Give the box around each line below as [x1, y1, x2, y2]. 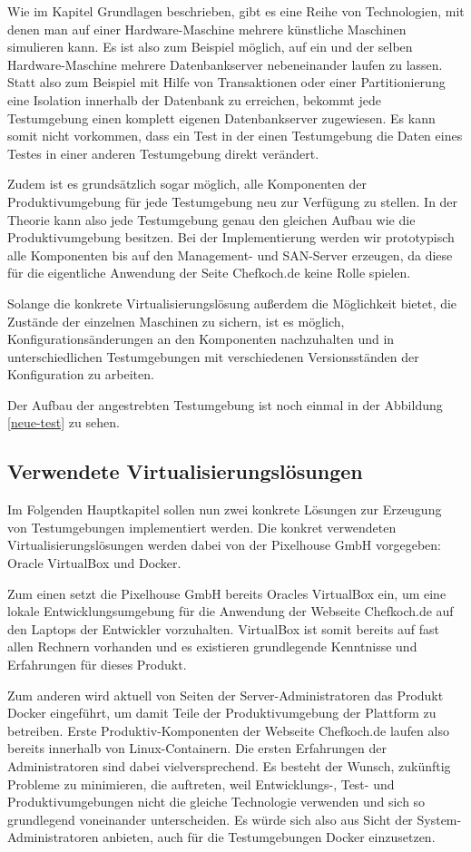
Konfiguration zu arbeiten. [7, 365, 154, 384]
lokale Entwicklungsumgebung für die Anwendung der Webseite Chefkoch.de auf [7, 602, 454, 621]
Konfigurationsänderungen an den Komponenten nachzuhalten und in [7, 329, 395, 348]
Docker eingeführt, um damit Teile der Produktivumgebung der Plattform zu [7, 703, 437, 722]
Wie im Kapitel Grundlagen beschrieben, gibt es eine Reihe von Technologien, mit [7, 2, 465, 20]
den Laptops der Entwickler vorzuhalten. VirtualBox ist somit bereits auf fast [7, 619, 440, 638]
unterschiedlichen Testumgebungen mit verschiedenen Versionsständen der [7, 347, 419, 366]
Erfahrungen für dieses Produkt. [7, 655, 187, 674]
